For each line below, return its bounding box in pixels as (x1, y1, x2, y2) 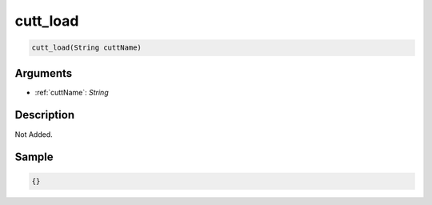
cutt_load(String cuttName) (31, 43, 142, 52)
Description (14, 108, 75, 122)
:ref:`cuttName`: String (34, 87, 109, 97)
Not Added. (14, 129, 54, 139)
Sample (14, 151, 54, 164)
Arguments (14, 66, 73, 80)
